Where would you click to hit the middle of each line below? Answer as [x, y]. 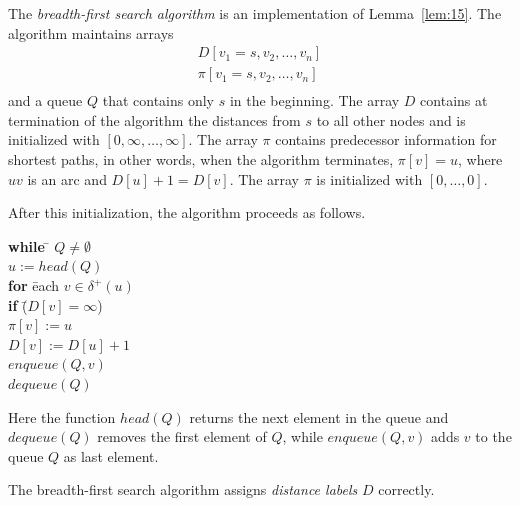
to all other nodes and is [391, 119]
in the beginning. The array [314, 100]
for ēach [34, 285]
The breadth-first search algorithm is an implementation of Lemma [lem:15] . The [255, 13]
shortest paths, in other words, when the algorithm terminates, [201, 159]
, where [480, 159]
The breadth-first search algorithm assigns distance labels [183, 489]
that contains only [158, 100]
